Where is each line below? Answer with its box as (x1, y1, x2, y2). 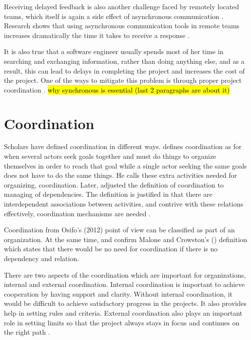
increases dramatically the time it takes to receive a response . (4, 30, 190, 40)
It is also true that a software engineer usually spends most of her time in (4, 46, 224, 57)
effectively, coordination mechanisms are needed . (4, 208, 151, 218)
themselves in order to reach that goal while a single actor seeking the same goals (4, 160, 247, 170)
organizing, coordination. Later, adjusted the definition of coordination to (4, 179, 224, 189)
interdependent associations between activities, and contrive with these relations (4, 199, 243, 209)
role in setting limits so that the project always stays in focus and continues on (4, 317, 240, 327)
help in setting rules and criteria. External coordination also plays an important (4, 307, 243, 318)
